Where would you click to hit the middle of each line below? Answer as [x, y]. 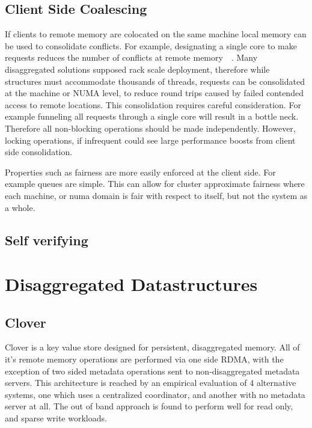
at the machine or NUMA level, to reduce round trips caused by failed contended [154, 93]
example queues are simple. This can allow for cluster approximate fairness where [155, 184]
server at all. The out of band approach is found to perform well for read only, [149, 406]
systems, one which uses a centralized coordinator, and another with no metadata [155, 394]
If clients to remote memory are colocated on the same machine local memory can [156, 34]
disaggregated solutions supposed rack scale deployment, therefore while [137, 69]
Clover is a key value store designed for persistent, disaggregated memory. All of [152, 347]
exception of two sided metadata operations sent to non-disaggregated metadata [152, 371]
